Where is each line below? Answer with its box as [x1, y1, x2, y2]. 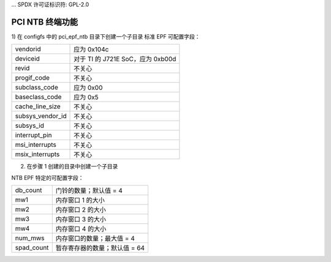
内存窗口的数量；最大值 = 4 [55, 234, 135, 243]
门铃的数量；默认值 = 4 [55, 187, 123, 195]
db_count [15, 186, 42, 195]
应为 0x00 [74, 83, 103, 92]
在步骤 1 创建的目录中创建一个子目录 [26, 163, 118, 170]
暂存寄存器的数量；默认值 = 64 [55, 244, 145, 252]
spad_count [15, 244, 49, 252]
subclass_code [15, 83, 58, 92]
